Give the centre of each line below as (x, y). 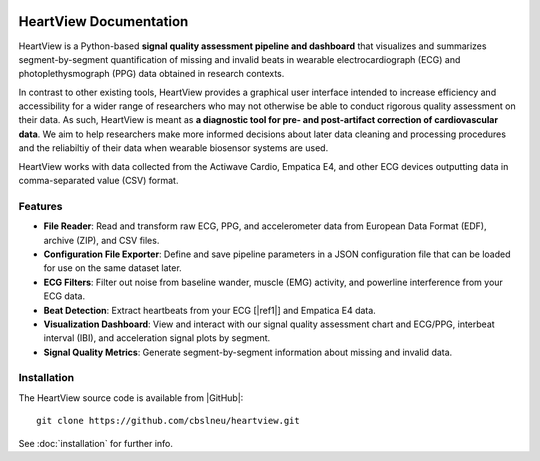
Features (40, 206)
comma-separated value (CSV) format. (98, 181)
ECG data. (64, 296)
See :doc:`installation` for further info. (96, 443)
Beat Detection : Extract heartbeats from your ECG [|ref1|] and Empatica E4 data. (210, 310)
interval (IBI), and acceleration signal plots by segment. (157, 338)
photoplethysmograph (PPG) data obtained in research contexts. (151, 74)
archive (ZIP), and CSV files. (101, 240)
